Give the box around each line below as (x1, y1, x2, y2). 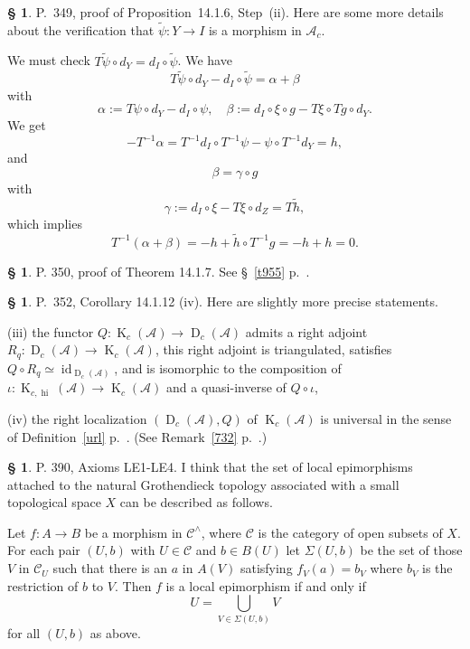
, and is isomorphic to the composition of (114, 358, 342, 377)
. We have (177, 51, 232, 70)
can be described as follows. (119, 493, 273, 512)
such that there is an (52, 559, 168, 578)
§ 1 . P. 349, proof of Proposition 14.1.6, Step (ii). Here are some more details (7, 3, 444, 21)
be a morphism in (84, 522, 183, 541)
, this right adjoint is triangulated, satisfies (155, 340, 392, 359)
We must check (7, 51, 90, 70)
